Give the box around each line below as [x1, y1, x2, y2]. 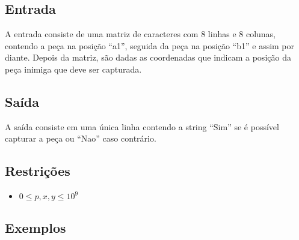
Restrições [5, 161, 70, 180]
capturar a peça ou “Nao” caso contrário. [5, 132, 156, 145]
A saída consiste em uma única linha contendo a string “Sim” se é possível [5, 120, 279, 133]
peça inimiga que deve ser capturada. [5, 62, 142, 75]
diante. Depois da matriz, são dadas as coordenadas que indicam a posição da [5, 51, 291, 64]
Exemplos [5, 218, 66, 236]
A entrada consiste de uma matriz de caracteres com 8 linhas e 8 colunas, [5, 28, 276, 40]
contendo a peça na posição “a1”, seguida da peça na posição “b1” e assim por [5, 39, 295, 52]
